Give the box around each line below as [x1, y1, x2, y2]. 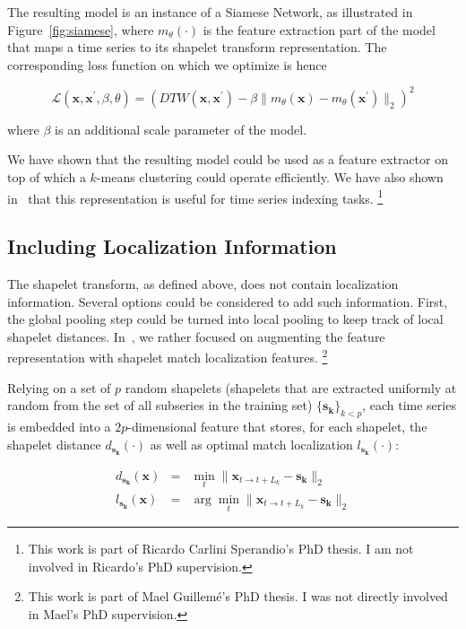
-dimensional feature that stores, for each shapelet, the [127, 417, 427, 436]
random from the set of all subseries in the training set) [7, 396, 313, 415]
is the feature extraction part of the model [203, 20, 436, 39]
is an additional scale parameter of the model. [55, 119, 307, 138]
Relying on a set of [7, 378, 111, 397]
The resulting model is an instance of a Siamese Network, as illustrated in [7, 3, 413, 21]
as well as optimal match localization [150, 434, 353, 453]
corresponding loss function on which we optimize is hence [7, 55, 327, 74]
